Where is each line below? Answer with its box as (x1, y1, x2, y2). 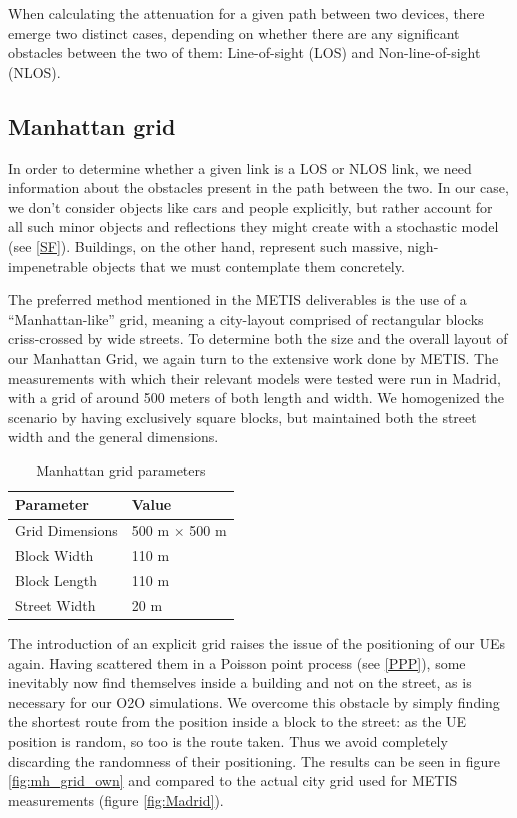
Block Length (15, 570, 98, 591)
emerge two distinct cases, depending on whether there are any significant (8, 22, 460, 43)
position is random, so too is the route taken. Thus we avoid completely (8, 730, 448, 751)
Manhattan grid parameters (36, 459, 206, 480)
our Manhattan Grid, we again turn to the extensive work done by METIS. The (8, 347, 499, 368)
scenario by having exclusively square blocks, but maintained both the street (8, 406, 477, 427)
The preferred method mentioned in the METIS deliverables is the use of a (8, 289, 467, 310)
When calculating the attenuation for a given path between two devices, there (8, 3, 485, 23)
